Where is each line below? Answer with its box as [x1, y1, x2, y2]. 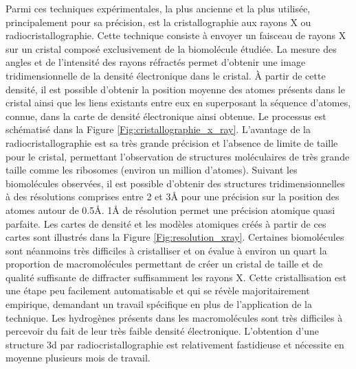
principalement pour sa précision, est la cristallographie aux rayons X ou [5, 14, 311, 29]
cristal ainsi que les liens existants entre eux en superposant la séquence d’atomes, [5, 95, 351, 110]
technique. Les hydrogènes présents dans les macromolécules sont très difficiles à [5, 310, 343, 324]
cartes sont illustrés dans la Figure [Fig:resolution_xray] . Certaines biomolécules [5, 230, 344, 244]
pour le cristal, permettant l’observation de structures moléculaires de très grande [5, 149, 350, 163]
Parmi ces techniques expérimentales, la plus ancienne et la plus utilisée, [5, 1, 311, 15]
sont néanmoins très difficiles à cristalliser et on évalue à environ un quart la [5, 243, 327, 257]
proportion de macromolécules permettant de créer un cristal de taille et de [5, 257, 323, 271]
